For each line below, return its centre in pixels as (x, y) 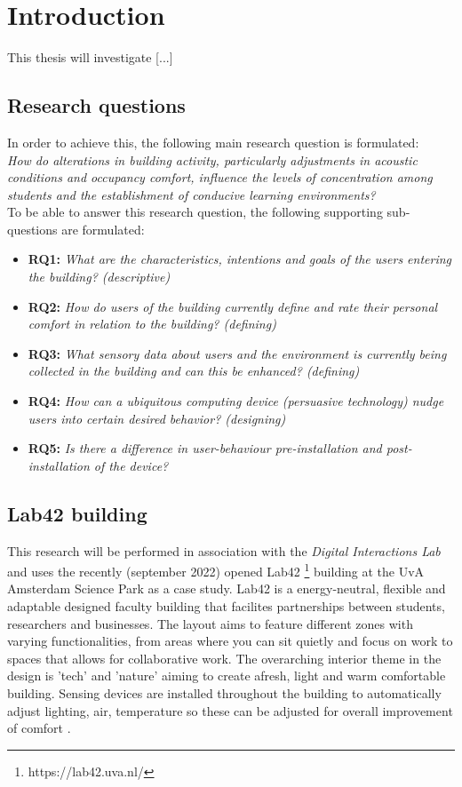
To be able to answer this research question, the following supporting (195, 212)
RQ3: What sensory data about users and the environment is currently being (237, 353)
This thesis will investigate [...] (90, 57)
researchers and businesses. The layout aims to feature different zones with (210, 623)
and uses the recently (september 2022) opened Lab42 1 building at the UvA (216, 570)
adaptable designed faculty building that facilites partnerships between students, (226, 606)
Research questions (96, 105)
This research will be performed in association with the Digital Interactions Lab (224, 550)
